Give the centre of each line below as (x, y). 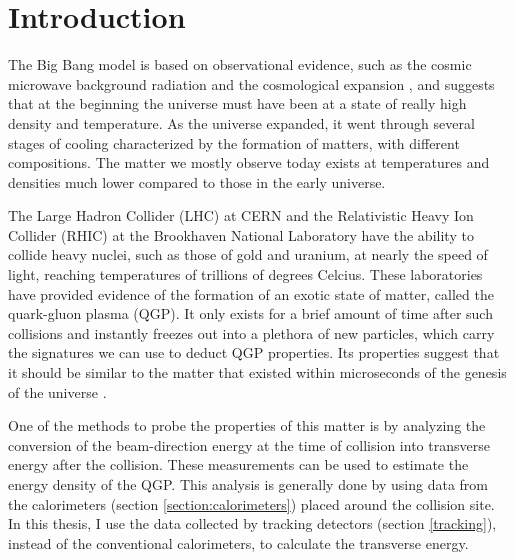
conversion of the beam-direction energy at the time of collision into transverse (249, 444)
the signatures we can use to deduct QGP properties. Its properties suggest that (254, 352)
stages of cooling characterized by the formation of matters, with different (234, 142)
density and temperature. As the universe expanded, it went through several (241, 122)
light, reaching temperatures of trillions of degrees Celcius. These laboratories (245, 274)
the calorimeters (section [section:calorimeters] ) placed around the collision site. (251, 503)
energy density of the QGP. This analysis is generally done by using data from (248, 484)
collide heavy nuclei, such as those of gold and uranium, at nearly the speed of (248, 254)
